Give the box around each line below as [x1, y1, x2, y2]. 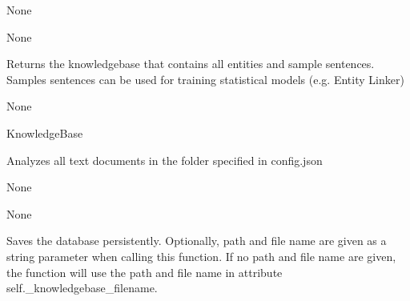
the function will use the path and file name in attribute [6, 263, 283, 280]
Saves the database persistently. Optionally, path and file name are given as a [6, 232, 387, 249]
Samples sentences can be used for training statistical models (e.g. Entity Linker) [6, 70, 404, 87]
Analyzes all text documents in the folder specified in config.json [6, 151, 323, 168]
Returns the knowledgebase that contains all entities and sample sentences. [6, 55, 375, 72]
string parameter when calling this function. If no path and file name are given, [6, 247, 396, 264]
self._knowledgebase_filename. [6, 279, 158, 296]
